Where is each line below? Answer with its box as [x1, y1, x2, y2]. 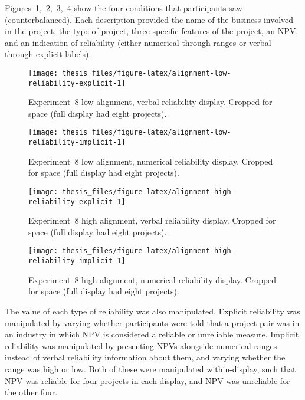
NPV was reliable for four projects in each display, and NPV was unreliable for [5, 374, 290, 386]
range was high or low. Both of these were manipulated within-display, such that [5, 362, 296, 375]
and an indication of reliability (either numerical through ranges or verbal [5, 36, 271, 48]
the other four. [5, 386, 58, 398]
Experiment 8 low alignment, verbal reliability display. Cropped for [28, 96, 273, 108]
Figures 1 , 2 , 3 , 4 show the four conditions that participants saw [5, 2, 242, 14]
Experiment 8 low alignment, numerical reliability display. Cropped [28, 155, 273, 167]
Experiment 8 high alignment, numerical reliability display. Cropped [28, 273, 277, 286]
